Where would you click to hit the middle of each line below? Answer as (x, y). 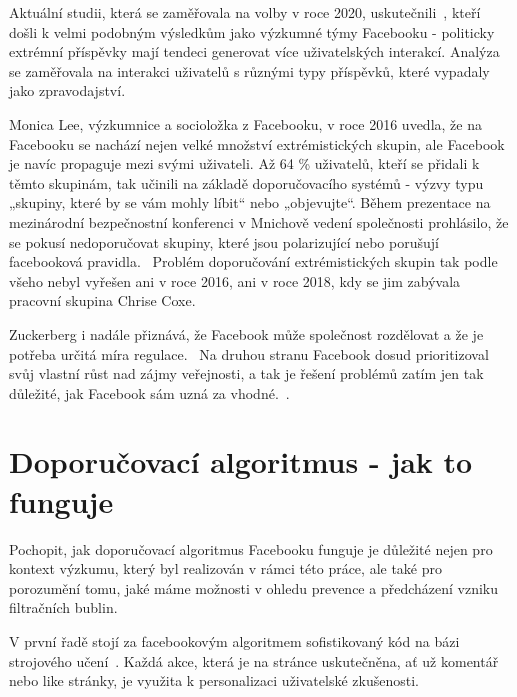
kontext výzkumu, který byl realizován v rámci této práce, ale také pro (226, 568)
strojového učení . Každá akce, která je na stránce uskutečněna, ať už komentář (254, 660)
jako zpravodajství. (67, 90)
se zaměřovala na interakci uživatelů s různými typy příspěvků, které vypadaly (249, 70)
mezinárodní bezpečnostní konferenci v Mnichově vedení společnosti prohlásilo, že (259, 221)
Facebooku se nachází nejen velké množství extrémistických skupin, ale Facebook (257, 143)
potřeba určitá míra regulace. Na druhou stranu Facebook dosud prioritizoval (249, 353)
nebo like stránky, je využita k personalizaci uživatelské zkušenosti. (214, 680)
